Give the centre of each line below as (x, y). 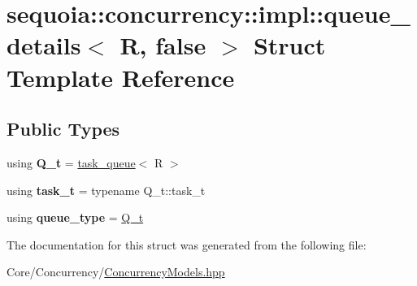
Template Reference (121, 77)
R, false (163, 45)
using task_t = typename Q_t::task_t (106, 190)
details (44, 45)
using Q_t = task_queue (71, 162)
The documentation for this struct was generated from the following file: (187, 244)
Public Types (63, 129)
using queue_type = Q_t (75, 217)
